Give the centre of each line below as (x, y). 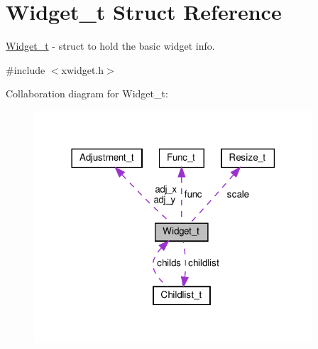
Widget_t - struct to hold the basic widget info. (110, 46)
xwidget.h (83, 69)
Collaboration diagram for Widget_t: (87, 93)
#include (26, 69)
